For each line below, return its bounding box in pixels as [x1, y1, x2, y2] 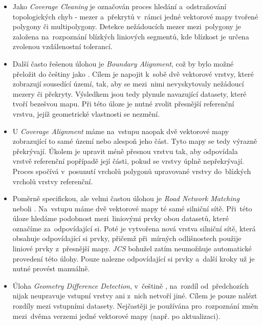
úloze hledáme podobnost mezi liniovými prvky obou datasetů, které [12, 213, 229, 224]
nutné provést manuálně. [12, 263, 90, 274]
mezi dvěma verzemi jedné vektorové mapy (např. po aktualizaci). [12, 310, 221, 321]
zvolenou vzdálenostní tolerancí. [12, 41, 113, 52]
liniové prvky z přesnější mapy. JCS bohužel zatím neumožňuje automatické [12, 243, 252, 254]
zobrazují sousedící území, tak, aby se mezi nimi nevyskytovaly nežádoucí [12, 78, 244, 89]
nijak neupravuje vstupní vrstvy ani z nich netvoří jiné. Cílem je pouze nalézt [12, 290, 257, 301]
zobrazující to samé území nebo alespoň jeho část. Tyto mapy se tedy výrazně [12, 136, 257, 146]
